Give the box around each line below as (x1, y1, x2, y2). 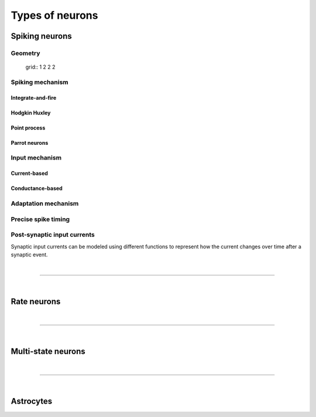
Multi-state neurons (11, 346, 85, 356)
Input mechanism (11, 154, 61, 162)
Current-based (11, 170, 48, 177)
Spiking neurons (11, 31, 73, 41)
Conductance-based (11, 185, 63, 192)
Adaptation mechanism (11, 199, 79, 208)
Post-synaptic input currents (11, 230, 95, 239)
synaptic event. (11, 251, 48, 258)
